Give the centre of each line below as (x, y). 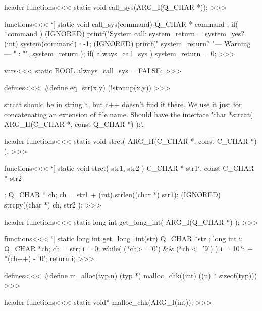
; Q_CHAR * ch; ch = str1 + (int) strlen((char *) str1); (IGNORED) (113, 195)
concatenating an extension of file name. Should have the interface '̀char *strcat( (128, 114)
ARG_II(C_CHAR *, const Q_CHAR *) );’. (74, 124)
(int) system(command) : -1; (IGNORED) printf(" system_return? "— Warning (127, 43)
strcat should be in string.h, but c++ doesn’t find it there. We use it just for (123, 104)
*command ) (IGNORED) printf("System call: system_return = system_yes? (124, 34)
